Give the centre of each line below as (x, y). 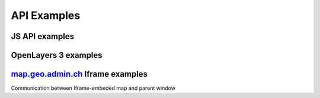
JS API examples (42, 36)
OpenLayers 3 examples (57, 55)
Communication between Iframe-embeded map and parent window (93, 88)
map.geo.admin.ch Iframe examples (79, 74)
